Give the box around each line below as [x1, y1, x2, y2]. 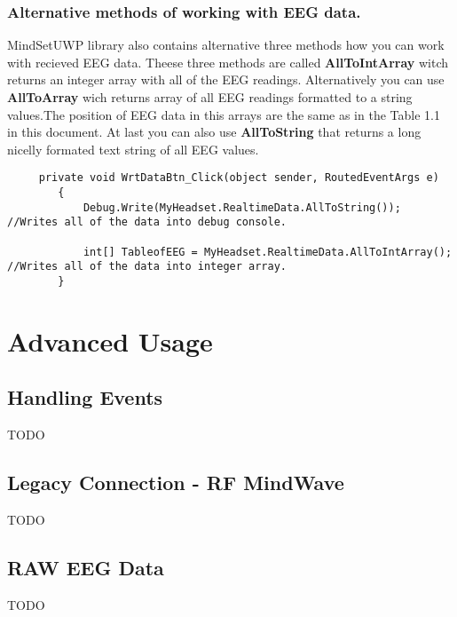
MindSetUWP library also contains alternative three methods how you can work [7, 36, 445, 54]
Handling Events [7, 384, 163, 411]
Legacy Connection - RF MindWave [7, 469, 344, 496]
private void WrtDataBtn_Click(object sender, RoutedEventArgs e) [38, 171, 439, 185]
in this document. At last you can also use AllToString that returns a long [7, 123, 422, 141]
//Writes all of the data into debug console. [7, 216, 287, 229]
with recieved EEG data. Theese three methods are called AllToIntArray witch [7, 52, 449, 71]
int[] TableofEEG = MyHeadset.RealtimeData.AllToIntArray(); [83, 245, 453, 258]
